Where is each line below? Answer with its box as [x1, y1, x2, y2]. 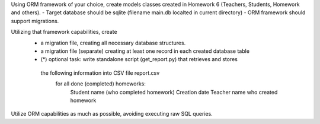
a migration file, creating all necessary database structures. [40, 39, 186, 46]
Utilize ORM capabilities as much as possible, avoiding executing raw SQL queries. [11, 110, 213, 117]
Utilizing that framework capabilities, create [11, 28, 118, 36]
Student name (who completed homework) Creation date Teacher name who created [70, 88, 278, 96]
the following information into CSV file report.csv [40, 69, 160, 77]
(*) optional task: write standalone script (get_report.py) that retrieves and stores [40, 56, 238, 63]
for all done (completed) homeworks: [55, 80, 146, 87]
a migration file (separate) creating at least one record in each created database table [40, 47, 250, 55]
